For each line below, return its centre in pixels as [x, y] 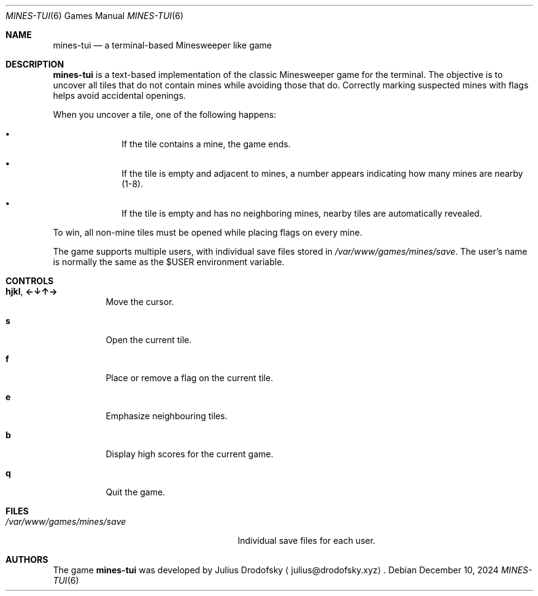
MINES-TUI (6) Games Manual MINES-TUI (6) [95, 16]
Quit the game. [136, 492]
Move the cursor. [140, 302]
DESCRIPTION [35, 64]
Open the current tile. [149, 340]
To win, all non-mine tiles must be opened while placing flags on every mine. [208, 232]
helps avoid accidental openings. [119, 95]
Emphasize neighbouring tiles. [167, 416]
